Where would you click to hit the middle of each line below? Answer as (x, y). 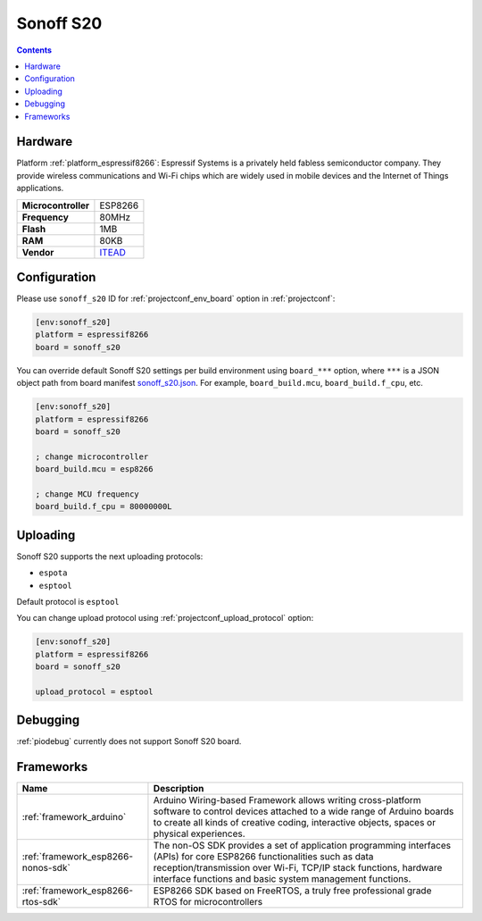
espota (53, 573)
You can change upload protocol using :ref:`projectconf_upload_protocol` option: (165, 618)
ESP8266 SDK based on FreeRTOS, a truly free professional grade (292, 891)
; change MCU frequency (87, 494)
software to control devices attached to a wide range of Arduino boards (303, 811)
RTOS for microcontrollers (208, 902)
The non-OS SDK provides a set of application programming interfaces (302, 846)
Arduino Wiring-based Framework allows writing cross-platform (287, 800)
